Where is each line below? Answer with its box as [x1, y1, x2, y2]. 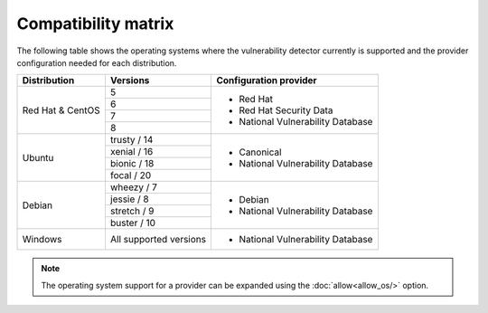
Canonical [239, 146, 282, 158]
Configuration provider [216, 74, 317, 87]
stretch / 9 [109, 204, 155, 217]
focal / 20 [109, 169, 152, 182]
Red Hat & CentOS [22, 104, 101, 117]
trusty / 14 [109, 134, 154, 147]
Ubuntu [22, 151, 54, 164]
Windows [22, 233, 62, 246]
